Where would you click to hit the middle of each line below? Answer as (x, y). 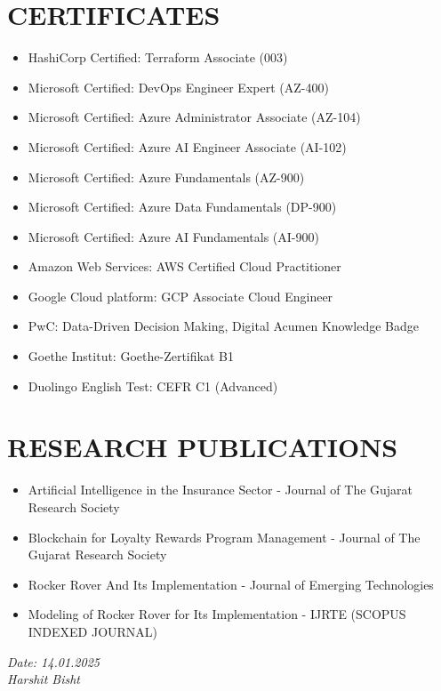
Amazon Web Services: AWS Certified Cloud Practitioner (184, 266)
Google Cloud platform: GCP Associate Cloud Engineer (180, 296)
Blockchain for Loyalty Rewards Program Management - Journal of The (224, 537)
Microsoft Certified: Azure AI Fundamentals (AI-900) (173, 236)
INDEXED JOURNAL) (93, 631)
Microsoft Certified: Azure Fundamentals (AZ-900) (166, 177)
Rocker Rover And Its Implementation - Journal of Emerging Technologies (231, 584)
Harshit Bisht (44, 679)
